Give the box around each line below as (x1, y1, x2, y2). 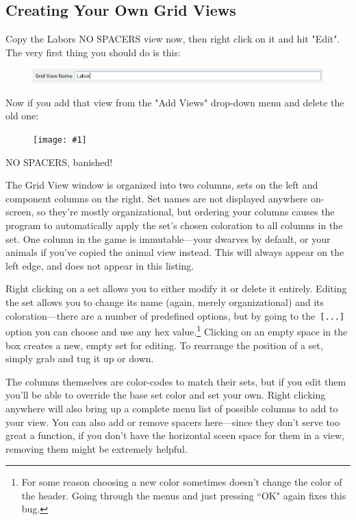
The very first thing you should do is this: (5, 45, 181, 59)
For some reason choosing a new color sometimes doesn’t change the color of (21, 475, 342, 489)
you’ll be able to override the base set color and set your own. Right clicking (5, 388, 326, 402)
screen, (5, 204, 34, 219)
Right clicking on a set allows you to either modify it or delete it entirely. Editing (5, 281, 347, 296)
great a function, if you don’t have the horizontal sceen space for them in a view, (5, 428, 344, 442)
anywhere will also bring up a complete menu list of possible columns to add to (5, 401, 338, 415)
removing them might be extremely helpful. (5, 441, 188, 456)
